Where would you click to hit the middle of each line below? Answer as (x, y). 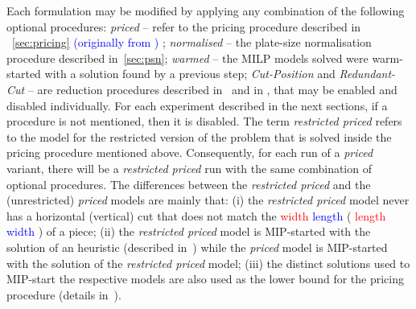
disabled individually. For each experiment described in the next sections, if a (197, 105)
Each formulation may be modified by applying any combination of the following (206, 10)
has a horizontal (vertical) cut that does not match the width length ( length (196, 215)
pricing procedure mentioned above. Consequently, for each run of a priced (190, 152)
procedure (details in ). (64, 294)
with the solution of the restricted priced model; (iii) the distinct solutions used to (208, 263)
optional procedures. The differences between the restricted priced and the (189, 184)
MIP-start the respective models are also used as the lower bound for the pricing (205, 279)
